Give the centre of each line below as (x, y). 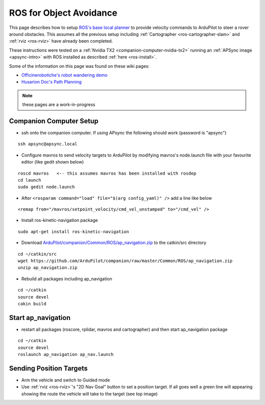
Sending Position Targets (48, 368)
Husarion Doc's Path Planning (52, 82)
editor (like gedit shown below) (53, 162)
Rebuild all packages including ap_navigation (67, 279)
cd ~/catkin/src (37, 254)
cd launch (29, 180)
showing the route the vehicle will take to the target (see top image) (90, 394)
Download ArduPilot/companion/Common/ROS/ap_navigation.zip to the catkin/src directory (114, 243)
